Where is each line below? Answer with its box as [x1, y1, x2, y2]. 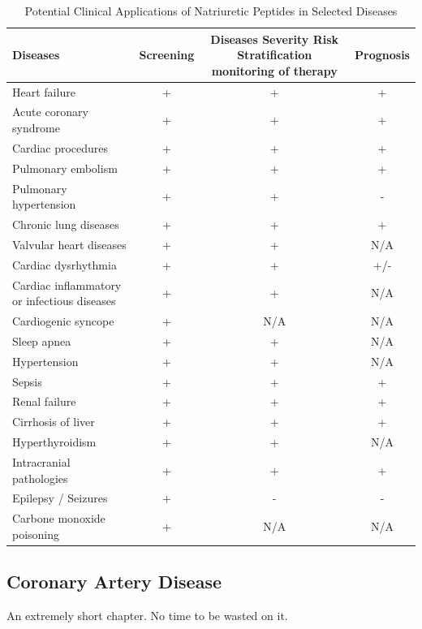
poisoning [12, 525, 60, 542]
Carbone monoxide [12, 510, 105, 527]
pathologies [12, 469, 68, 486]
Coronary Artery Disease [6, 569, 222, 594]
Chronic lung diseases [12, 216, 119, 233]
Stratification [237, 46, 312, 63]
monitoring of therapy [211, 62, 338, 79]
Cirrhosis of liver [12, 413, 95, 430]
